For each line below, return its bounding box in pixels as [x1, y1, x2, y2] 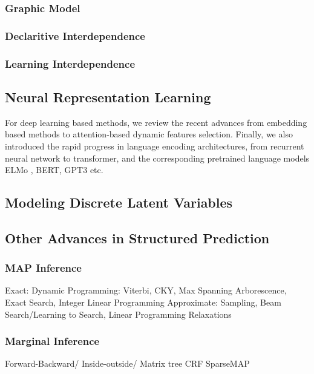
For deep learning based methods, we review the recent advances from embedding [5, 116, 307, 128]
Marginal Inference [5, 333, 100, 349]
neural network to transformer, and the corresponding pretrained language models [5, 151, 310, 164]
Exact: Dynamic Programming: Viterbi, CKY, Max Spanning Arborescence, [5, 284, 287, 297]
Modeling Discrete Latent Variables [5, 193, 233, 212]
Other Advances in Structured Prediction [5, 228, 270, 247]
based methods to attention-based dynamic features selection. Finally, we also [5, 128, 293, 140]
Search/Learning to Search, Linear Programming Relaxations [5, 307, 232, 320]
